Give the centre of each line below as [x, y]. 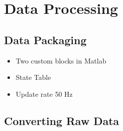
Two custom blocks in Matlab [61, 60]
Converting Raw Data [62, 120]
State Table [33, 77]
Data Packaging [45, 39]
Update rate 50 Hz [44, 94]
